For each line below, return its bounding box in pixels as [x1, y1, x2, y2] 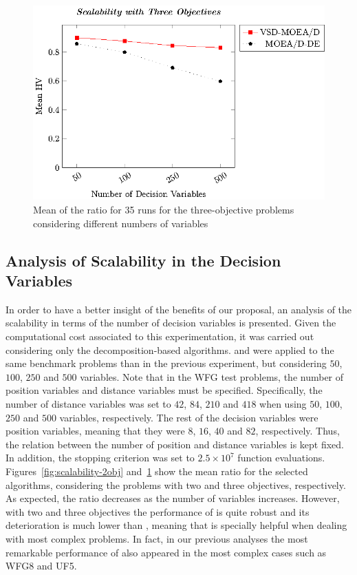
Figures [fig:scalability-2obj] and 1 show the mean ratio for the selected [6, 463, 308, 478]
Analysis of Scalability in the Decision [6, 249, 281, 271]
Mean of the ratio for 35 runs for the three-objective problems [33, 202, 294, 217]
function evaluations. [237, 450, 325, 465]
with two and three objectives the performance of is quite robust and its [6, 504, 310, 519]
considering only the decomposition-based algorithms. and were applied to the [6, 342, 334, 357]
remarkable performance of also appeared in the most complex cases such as [6, 545, 327, 559]
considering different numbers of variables [33, 216, 208, 230]
